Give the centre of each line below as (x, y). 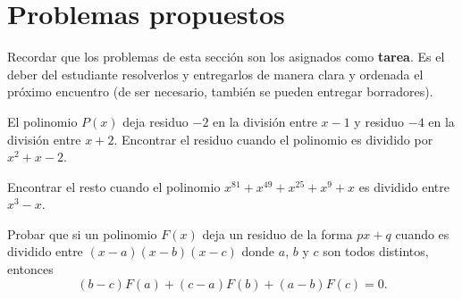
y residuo (379, 121)
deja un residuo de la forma (277, 233)
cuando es (422, 233)
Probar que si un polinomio (82, 233)
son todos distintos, (376, 251)
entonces (30, 269)
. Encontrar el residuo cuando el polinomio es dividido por (273, 139)
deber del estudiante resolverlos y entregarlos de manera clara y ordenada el (215, 74)
